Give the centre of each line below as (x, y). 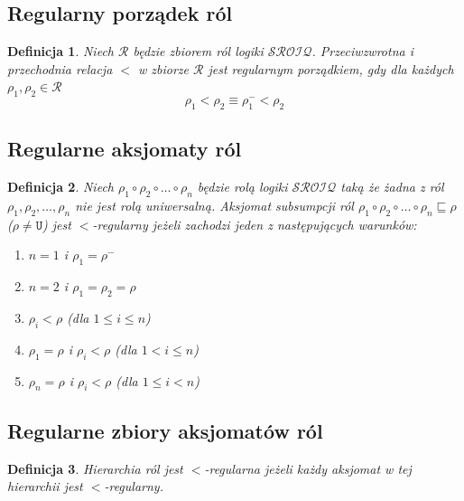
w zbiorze (163, 68)
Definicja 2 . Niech (60, 187)
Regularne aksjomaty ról (125, 149)
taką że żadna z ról (392, 187)
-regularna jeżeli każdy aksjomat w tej (308, 468)
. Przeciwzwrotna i (362, 51)
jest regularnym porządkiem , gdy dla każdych (331, 68)
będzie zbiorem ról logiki (198, 51)
